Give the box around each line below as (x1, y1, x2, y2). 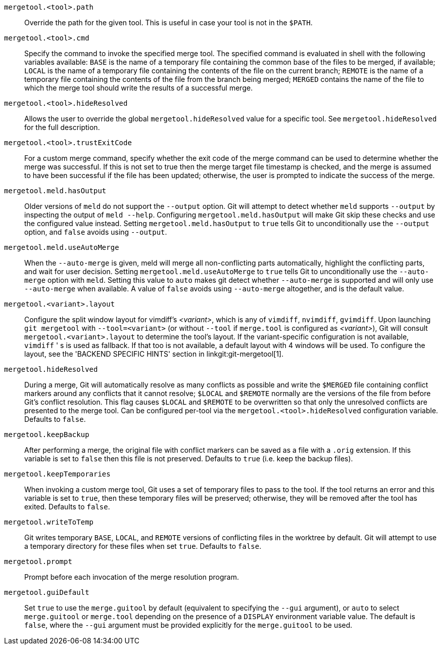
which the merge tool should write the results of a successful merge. (24, 83, 253, 92)
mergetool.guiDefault (4, 588, 89, 596)
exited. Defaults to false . (24, 502, 110, 511)
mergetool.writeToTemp (4, 518, 94, 526)
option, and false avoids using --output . (24, 228, 167, 236)
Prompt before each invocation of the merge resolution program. (24, 573, 239, 581)
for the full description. (24, 123, 100, 132)
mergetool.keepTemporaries (4, 470, 111, 478)
